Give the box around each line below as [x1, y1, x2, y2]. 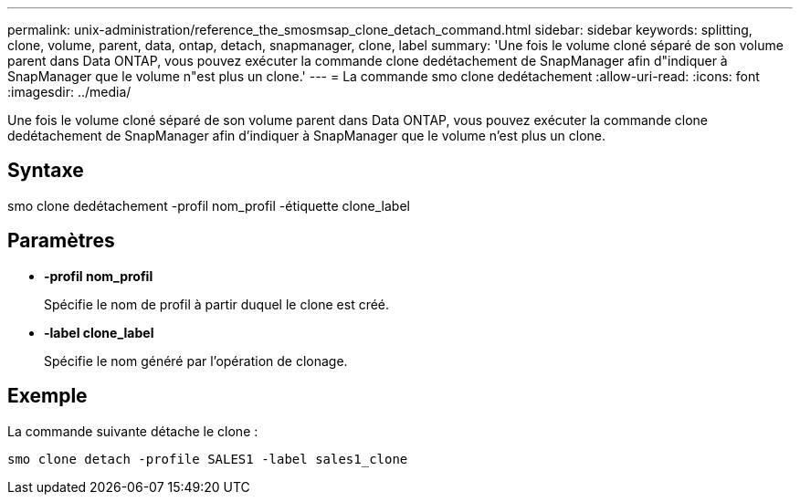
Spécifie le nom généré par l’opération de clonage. [44, 352, 348, 369]
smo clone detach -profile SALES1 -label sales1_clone [7, 451, 408, 466]
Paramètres [7, 229, 115, 253]
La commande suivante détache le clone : [7, 423, 258, 439]
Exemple [7, 384, 88, 408]
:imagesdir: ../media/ [7, 84, 132, 99]
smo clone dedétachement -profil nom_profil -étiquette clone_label [7, 197, 410, 214]
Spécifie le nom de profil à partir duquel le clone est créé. [44, 296, 390, 312]
